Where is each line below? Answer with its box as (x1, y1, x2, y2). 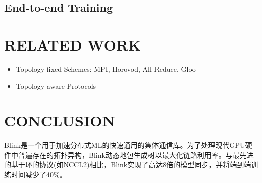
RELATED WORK (4, 34, 141, 55)
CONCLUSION (4, 110, 115, 131)
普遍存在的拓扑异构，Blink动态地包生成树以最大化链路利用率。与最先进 (18, 149, 254, 160)
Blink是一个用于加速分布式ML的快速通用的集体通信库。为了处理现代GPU (4, 140, 245, 150)
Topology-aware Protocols (16, 80, 96, 91)
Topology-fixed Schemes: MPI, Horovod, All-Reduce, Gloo (16, 63, 196, 74)
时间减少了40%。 (11, 169, 67, 179)
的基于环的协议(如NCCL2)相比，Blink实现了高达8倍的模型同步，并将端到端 (4, 159, 251, 170)
